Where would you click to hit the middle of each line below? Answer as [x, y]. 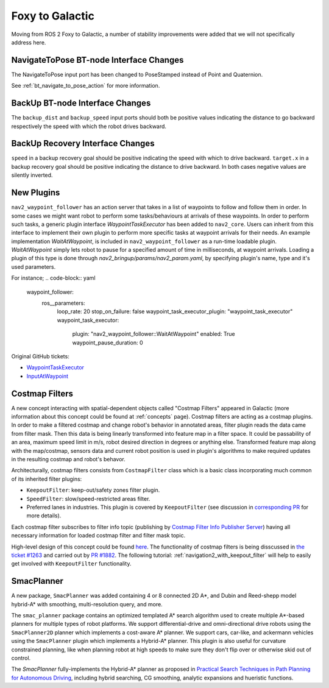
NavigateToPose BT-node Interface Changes [97, 60]
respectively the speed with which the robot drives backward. [89, 126]
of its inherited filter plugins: [47, 479]
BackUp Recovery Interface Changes [83, 144]
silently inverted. [32, 175]
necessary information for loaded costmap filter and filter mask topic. [98, 536]
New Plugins [36, 193]
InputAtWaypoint [48, 376]
